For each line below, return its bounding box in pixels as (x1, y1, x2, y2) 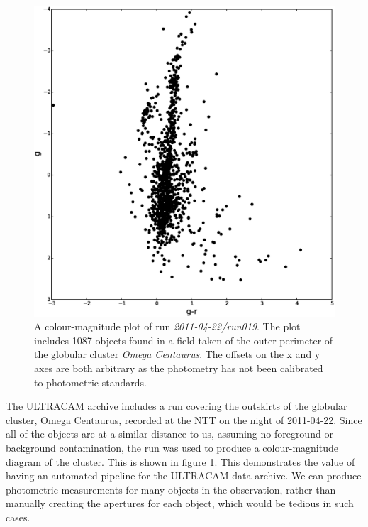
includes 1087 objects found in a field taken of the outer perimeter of (34, 332, 333, 347)
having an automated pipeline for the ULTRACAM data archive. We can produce (6, 468, 362, 483)
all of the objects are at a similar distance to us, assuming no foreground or (6, 426, 333, 441)
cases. (6, 509, 30, 524)
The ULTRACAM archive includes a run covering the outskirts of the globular (6, 398, 347, 413)
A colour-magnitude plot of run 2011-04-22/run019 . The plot (34, 319, 301, 334)
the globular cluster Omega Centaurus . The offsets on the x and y (34, 347, 320, 362)
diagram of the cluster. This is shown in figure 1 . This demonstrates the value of (6, 454, 355, 469)
